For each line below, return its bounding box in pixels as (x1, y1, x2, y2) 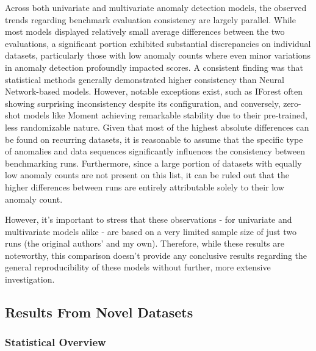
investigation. (5, 273, 55, 286)
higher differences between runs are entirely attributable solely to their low (5, 180, 284, 193)
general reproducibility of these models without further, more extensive (5, 261, 271, 273)
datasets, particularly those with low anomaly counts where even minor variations (5, 49, 311, 62)
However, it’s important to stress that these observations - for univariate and (5, 213, 292, 226)
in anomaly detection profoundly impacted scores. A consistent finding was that (5, 60, 303, 73)
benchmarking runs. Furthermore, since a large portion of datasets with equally (5, 156, 302, 169)
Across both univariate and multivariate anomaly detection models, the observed (5, 1, 307, 13)
